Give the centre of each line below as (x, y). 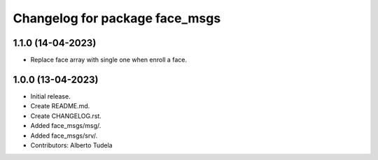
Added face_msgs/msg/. (66, 126)
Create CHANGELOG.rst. (66, 116)
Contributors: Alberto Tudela (71, 145)
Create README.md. (60, 106)
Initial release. (50, 96)
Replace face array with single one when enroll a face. (108, 60)
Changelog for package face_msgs (117, 18)
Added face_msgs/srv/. (64, 136)
